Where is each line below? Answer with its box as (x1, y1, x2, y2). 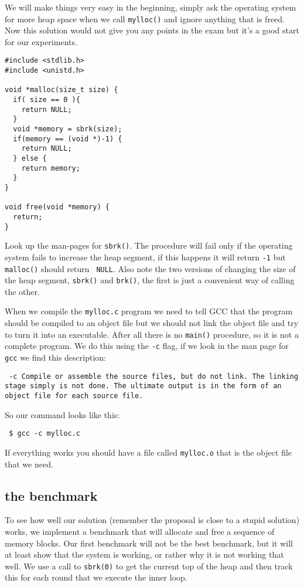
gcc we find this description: (5, 351, 106, 364)
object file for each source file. (5, 392, 144, 400)
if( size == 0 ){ (13, 96, 80, 104)
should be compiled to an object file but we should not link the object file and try (5, 317, 299, 329)
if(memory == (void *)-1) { (13, 134, 122, 143)
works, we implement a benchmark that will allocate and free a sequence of (5, 525, 275, 537)
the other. (5, 285, 40, 297)
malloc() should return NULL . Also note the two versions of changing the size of (5, 262, 296, 274)
